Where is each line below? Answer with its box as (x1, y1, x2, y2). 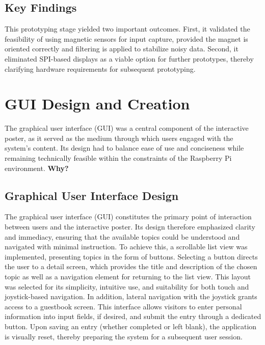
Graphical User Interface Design (5, 187, 179, 203)
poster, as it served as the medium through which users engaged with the (5, 132, 233, 143)
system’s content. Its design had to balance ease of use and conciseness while (5, 142, 244, 153)
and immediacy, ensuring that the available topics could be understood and (5, 231, 240, 242)
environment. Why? (5, 162, 69, 173)
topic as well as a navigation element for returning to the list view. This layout (5, 271, 251, 282)
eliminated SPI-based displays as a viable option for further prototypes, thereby (5, 53, 254, 64)
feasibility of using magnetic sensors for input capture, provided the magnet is (5, 33, 248, 44)
